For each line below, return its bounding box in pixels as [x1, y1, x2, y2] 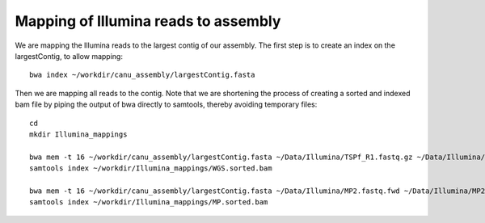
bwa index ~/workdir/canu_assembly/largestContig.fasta [29, 70, 255, 80]
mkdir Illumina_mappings [29, 129, 128, 139]
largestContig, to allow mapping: [15, 51, 123, 61]
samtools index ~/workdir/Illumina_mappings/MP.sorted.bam [29, 198, 268, 207]
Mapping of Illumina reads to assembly [15, 12, 281, 30]
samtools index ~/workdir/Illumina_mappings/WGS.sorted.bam [29, 164, 272, 173]
